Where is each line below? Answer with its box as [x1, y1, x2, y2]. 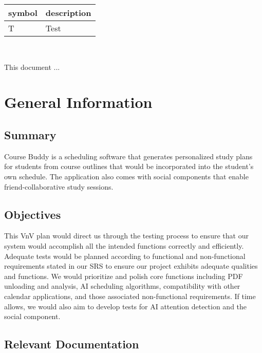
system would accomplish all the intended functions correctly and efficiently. [4, 240, 244, 251]
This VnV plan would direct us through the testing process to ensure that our [4, 230, 249, 241]
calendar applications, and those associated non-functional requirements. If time [4, 290, 256, 301]
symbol [8, 7, 38, 18]
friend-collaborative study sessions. [4, 181, 114, 192]
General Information [4, 91, 153, 113]
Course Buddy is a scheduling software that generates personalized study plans [4, 151, 253, 161]
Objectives [4, 206, 61, 222]
